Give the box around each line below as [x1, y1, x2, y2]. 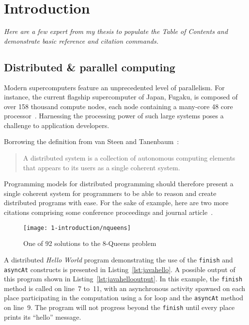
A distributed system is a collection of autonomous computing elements [23, 153, 235, 163]
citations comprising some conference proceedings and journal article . [4, 207, 213, 217]
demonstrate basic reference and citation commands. [4, 35, 158, 46]
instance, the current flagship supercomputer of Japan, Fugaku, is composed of [4, 92, 238, 102]
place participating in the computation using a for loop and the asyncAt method [4, 292, 244, 303]
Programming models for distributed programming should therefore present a [4, 179, 233, 189]
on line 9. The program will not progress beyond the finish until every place [4, 302, 235, 312]
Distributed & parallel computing [4, 59, 175, 74]
